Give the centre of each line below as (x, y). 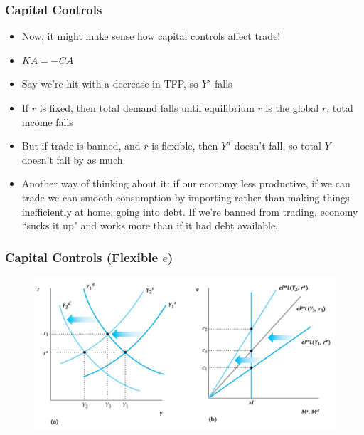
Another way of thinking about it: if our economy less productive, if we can (186, 183)
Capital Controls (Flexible (82, 257)
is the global (292, 108)
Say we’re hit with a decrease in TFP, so (110, 84)
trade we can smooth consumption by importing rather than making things (186, 197)
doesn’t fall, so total (278, 146)
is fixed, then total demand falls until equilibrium (147, 108)
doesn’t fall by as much (72, 159)
